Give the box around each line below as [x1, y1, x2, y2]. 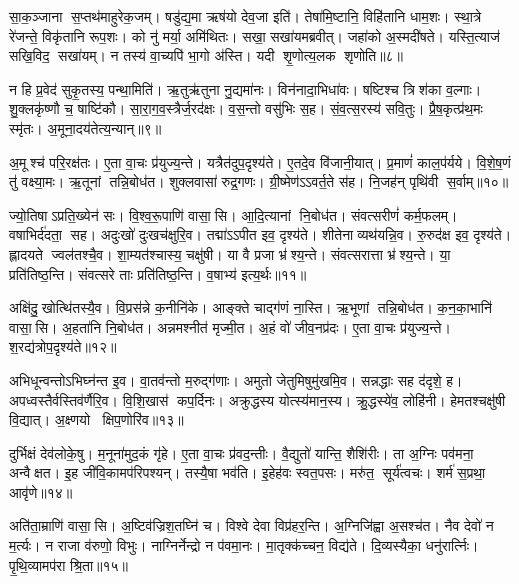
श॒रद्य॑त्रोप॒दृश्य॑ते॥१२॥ [9, 336, 117, 357]
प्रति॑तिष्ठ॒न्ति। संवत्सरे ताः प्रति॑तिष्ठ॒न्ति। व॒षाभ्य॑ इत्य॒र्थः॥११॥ [9, 263, 307, 284]
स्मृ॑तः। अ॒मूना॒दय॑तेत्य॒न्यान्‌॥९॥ [9, 117, 162, 138]
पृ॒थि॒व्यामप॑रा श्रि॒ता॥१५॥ [9, 554, 129, 575]
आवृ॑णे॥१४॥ [9, 481, 73, 502]
